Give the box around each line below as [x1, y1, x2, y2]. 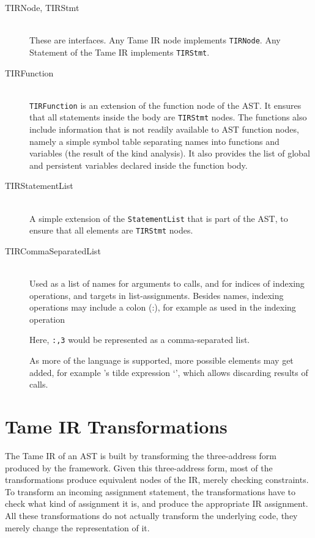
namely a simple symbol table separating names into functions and [29, 134, 280, 147]
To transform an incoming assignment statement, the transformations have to [5, 485, 296, 498]
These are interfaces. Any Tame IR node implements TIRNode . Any [29, 34, 281, 46]
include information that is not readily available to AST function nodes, [29, 123, 299, 135]
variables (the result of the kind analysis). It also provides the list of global [29, 147, 310, 160]
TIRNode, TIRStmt [5, 1, 80, 13]
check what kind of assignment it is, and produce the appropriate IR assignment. [5, 497, 308, 510]
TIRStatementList [5, 179, 73, 192]
